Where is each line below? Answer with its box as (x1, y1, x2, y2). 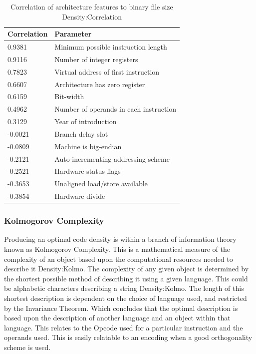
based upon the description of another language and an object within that (4, 312, 231, 323)
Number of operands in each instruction (54, 104, 177, 114)
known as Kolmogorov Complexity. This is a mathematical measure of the (4, 244, 231, 254)
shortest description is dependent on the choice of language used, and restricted (4, 293, 247, 303)
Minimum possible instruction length (54, 42, 167, 52)
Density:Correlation (62, 11, 122, 22)
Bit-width (54, 91, 84, 102)
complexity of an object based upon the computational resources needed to (4, 253, 233, 264)
